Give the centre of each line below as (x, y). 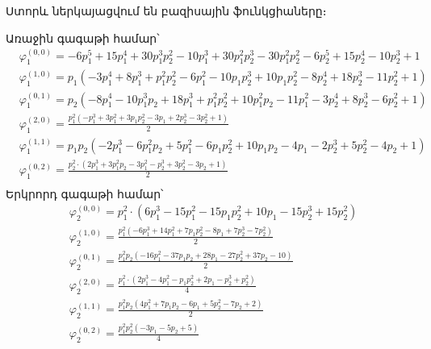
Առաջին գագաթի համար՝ (83, 37)
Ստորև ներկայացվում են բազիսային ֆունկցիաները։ (166, 10)
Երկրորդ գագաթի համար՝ (85, 193)
